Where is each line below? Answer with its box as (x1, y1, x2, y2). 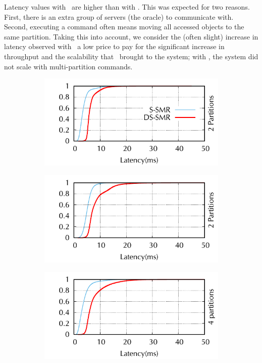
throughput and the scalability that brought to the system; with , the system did (4, 51, 258, 61)
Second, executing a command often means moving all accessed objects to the (4, 21, 244, 32)
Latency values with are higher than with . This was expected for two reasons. (4, 2, 250, 12)
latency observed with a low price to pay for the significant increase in (4, 41, 225, 52)
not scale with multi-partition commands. (4, 61, 133, 71)
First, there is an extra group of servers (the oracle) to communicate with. (4, 11, 234, 22)
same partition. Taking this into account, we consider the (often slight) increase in (4, 31, 258, 42)
